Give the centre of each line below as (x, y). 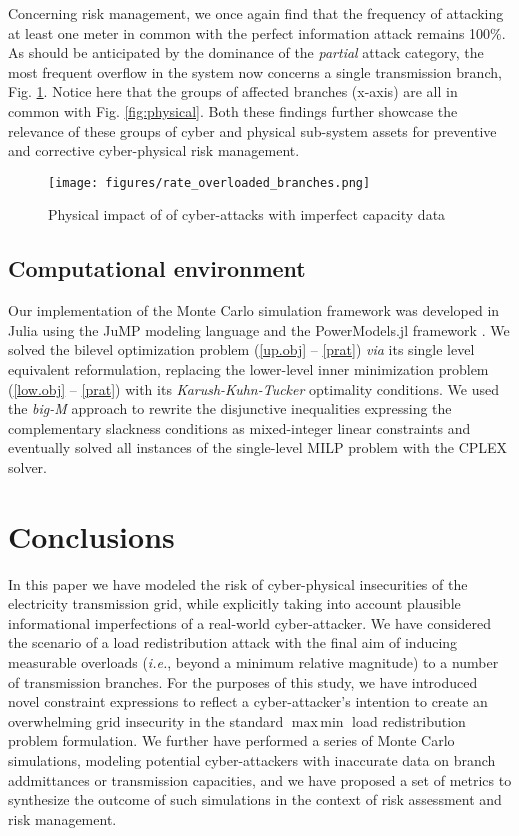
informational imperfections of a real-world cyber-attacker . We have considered (250, 622)
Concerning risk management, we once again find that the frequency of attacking (256, 13)
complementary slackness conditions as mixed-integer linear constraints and (239, 427)
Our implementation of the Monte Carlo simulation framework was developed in (254, 310)
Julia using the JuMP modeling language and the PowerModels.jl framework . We (259, 329)
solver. (28, 466)
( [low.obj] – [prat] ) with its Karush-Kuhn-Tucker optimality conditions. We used (254, 388)
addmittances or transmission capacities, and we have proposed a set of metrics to (260, 779)
